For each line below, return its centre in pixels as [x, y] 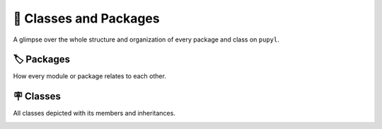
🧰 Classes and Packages [86, 18]
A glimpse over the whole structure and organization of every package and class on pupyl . [146, 39]
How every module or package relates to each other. [89, 76]
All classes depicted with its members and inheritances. [94, 113]
